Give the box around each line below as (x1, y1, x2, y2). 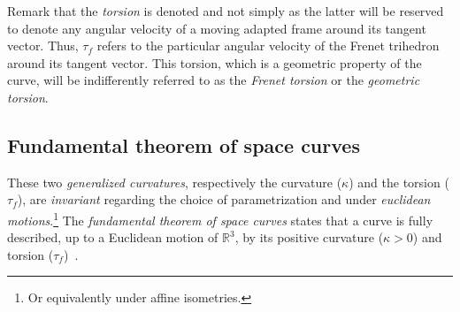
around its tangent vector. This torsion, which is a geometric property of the (7, 53, 422, 72)
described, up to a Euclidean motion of (7, 228, 218, 247)
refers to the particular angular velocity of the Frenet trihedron (96, 36, 440, 55)
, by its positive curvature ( (234, 228, 384, 247)
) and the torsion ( (349, 172, 449, 191)
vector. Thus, (7, 36, 79, 55)
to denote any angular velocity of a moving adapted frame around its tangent (7, 19, 426, 37)
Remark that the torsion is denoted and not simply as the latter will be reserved (7, 2, 444, 19)
